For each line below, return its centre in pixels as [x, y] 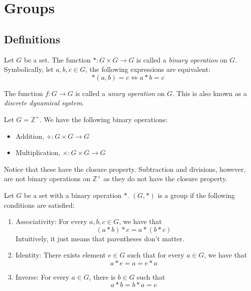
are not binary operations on [47, 178]
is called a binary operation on [182, 59]
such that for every [156, 255]
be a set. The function [57, 59]
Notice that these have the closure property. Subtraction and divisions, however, [125, 169]
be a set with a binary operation [73, 195]
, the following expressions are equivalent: [148, 69]
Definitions [32, 39]
